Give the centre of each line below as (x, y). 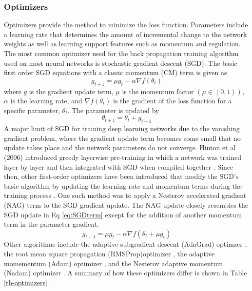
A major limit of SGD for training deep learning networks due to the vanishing (122, 128)
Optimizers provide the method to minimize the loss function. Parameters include (126, 25)
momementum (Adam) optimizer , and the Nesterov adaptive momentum (114, 263)
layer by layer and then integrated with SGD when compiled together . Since (119, 166)
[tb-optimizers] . (27, 282)
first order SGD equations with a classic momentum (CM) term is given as (116, 72)
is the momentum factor (158, 91)
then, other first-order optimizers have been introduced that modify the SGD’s (121, 176)
